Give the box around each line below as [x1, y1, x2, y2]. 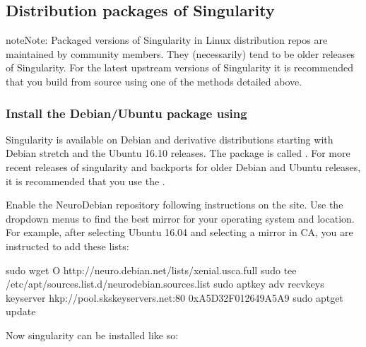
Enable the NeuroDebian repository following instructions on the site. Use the [6, 197, 343, 212]
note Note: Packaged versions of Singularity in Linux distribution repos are [6, 33, 328, 47]
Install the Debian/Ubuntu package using [6, 104, 247, 122]
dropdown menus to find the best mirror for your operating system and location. [6, 211, 355, 225]
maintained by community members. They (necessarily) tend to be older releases [6, 46, 355, 61]
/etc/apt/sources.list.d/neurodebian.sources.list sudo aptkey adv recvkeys [6, 276, 324, 291]
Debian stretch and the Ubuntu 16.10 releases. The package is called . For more [6, 146, 350, 160]
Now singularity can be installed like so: [6, 327, 179, 342]
